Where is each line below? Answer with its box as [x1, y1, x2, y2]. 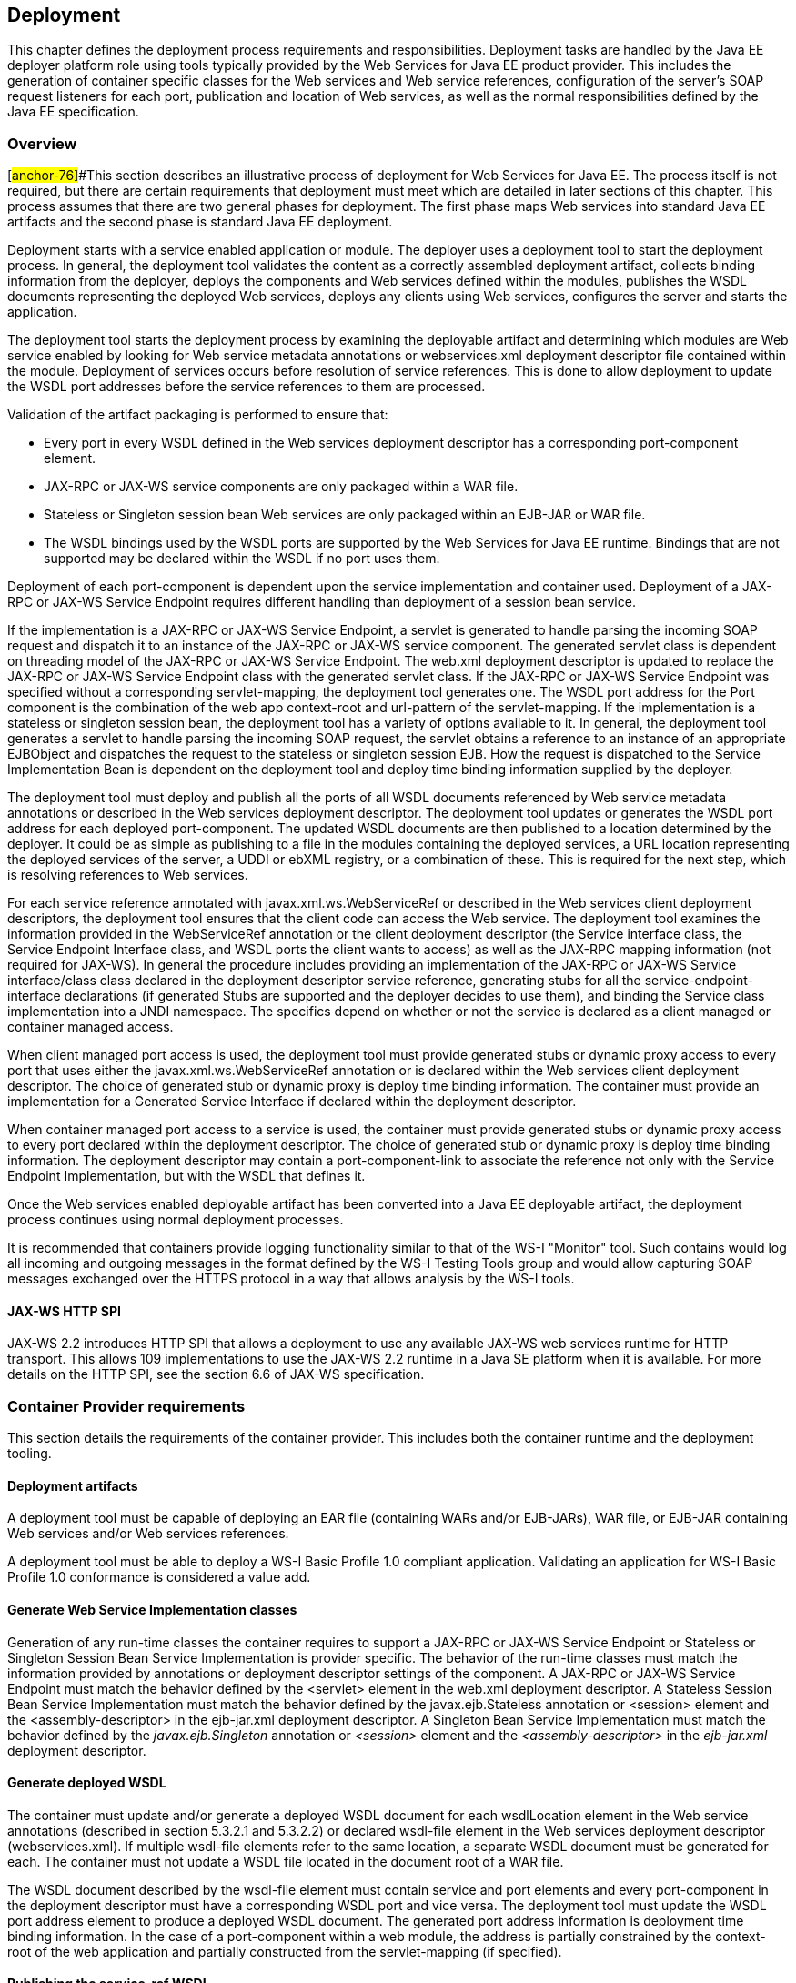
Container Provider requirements [7, 1396, 246, 1415]
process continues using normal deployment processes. [7, 1212, 344, 1228]
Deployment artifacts [7, 1477, 138, 1494]
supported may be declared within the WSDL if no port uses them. [44, 550, 440, 567]
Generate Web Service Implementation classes [7, 1601, 297, 1617]
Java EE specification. [7, 104, 139, 120]
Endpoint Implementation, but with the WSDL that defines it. [7, 1168, 366, 1184]
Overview [7, 134, 77, 153]
